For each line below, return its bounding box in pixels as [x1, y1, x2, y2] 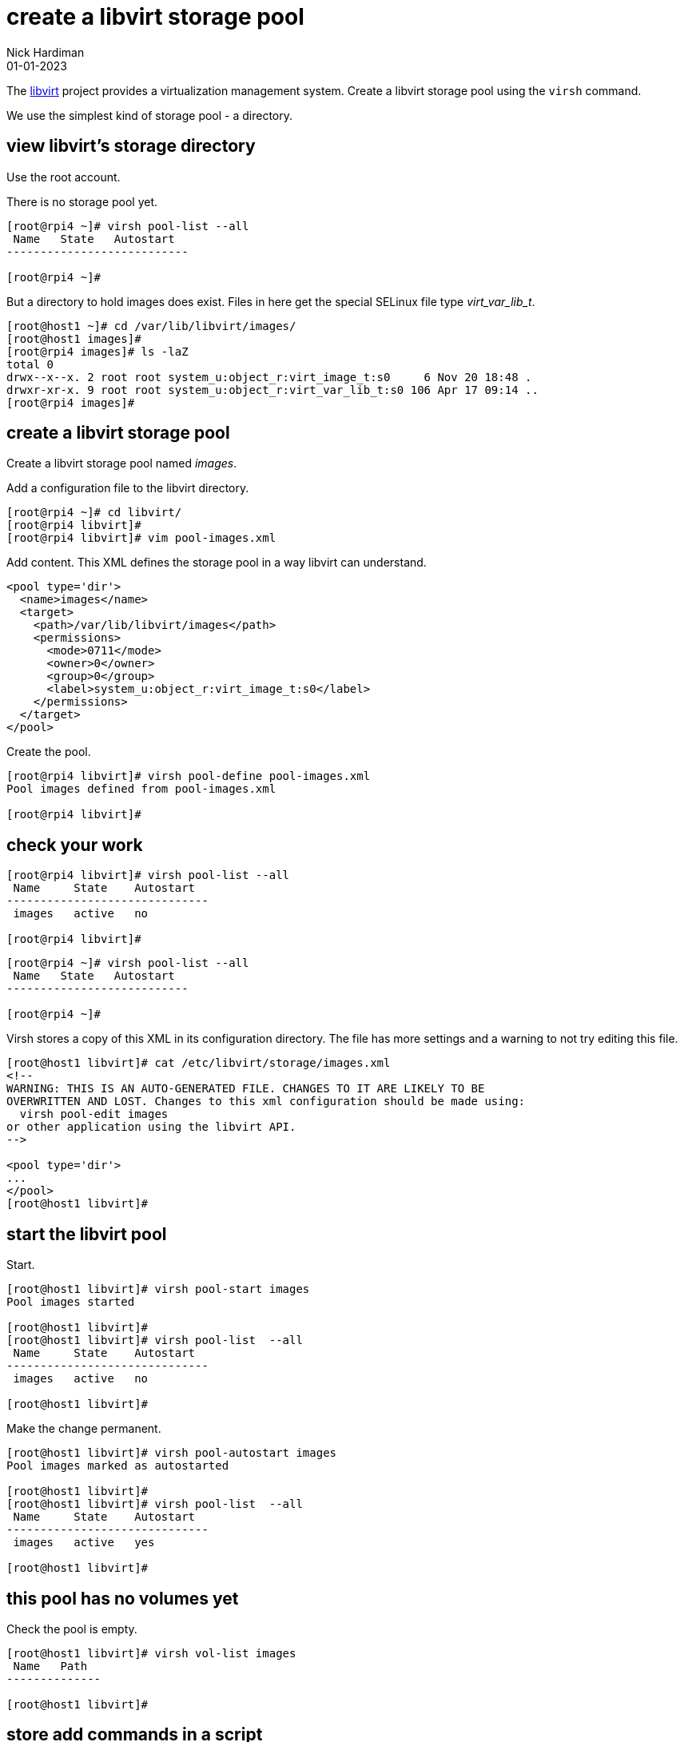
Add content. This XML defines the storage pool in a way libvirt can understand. [6, 555, 427, 570]
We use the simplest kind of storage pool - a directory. [6, 108, 293, 122]
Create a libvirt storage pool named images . [6, 456, 237, 471]
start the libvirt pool [6, 1223, 167, 1244]
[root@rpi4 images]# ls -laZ [6, 344, 189, 358]
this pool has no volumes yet [6, 1588, 239, 1609]
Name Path [13, 1659, 88, 1672]
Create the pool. [6, 745, 91, 759]
